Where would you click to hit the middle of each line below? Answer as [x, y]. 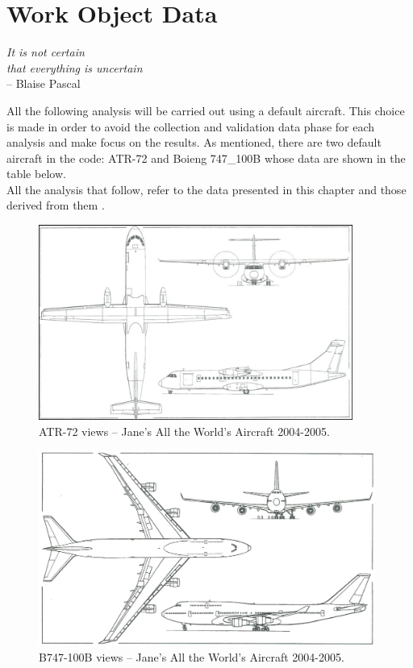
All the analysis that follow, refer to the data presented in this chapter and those [206, 189]
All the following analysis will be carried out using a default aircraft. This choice [206, 110]
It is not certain [46, 52]
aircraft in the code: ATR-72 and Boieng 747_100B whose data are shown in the [206, 158]
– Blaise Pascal [44, 83]
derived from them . [56, 205]
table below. [36, 174]
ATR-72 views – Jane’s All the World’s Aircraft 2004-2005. [184, 431]
